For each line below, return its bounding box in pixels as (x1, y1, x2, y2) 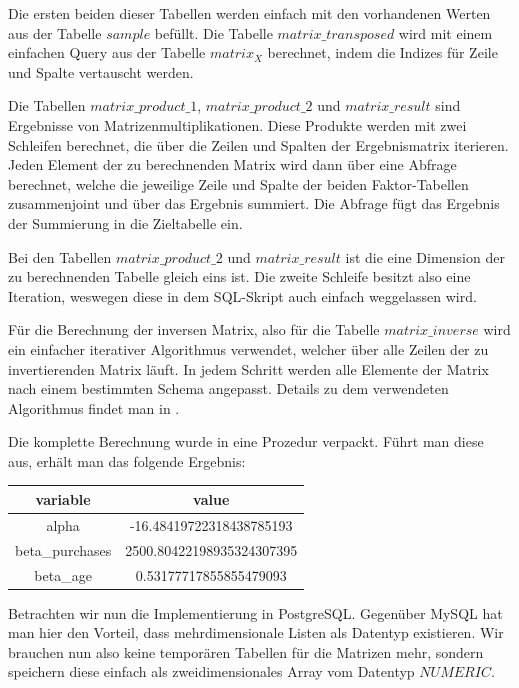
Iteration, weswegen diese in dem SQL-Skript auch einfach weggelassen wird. (8, 285, 477, 306)
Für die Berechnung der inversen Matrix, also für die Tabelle (8, 319, 380, 340)
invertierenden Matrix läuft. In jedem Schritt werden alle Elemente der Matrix (8, 358, 489, 379)
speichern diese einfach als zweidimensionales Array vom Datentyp (8, 661, 415, 682)
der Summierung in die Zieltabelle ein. (8, 212, 243, 233)
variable (35, 488, 91, 509)
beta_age (34, 564, 92, 585)
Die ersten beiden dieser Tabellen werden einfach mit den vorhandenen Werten (8, 3, 491, 23)
